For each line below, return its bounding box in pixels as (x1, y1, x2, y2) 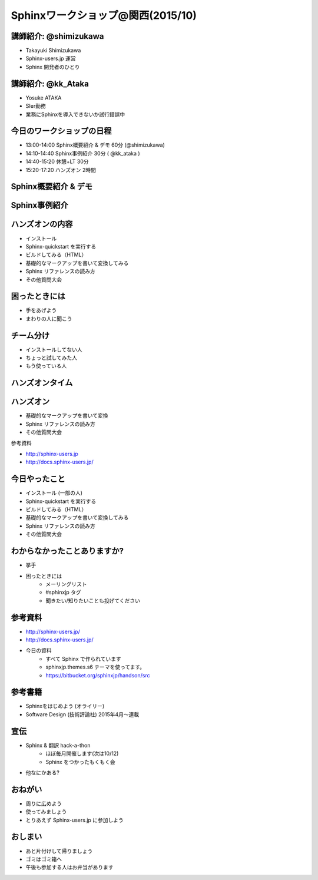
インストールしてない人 (25, 346, 82, 353)
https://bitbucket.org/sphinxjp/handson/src (45, 671, 150, 679)
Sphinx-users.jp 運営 (25, 55, 76, 62)
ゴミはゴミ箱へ (25, 855, 62, 862)
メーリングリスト (45, 580, 87, 587)
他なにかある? (25, 769, 60, 776)
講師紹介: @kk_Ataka (11, 78, 90, 88)
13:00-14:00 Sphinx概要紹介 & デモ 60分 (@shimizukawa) (25, 141, 165, 148)
